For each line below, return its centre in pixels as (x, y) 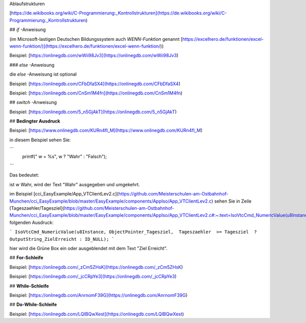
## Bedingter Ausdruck (35, 121)
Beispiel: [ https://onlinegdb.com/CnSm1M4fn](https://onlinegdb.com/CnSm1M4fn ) (96, 93)
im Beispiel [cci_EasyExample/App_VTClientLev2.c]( (64, 194)
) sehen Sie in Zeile (232, 201)
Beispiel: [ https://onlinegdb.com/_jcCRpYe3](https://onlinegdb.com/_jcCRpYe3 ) (93, 277)
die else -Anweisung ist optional (43, 74)
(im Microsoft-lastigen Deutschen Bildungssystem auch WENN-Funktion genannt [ (96, 39)
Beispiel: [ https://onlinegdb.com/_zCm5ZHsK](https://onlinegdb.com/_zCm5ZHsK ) (96, 267)
